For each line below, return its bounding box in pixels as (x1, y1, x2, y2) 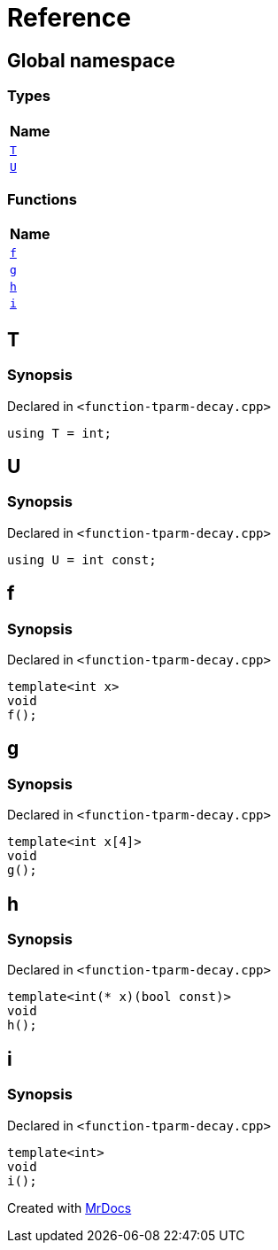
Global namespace (7, 49, 175, 72)
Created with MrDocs (7, 1200, 132, 1215)
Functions (7, 190, 77, 208)
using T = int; (7, 425, 112, 440)
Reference (7, 3, 131, 33)
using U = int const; (7, 552, 157, 567)
